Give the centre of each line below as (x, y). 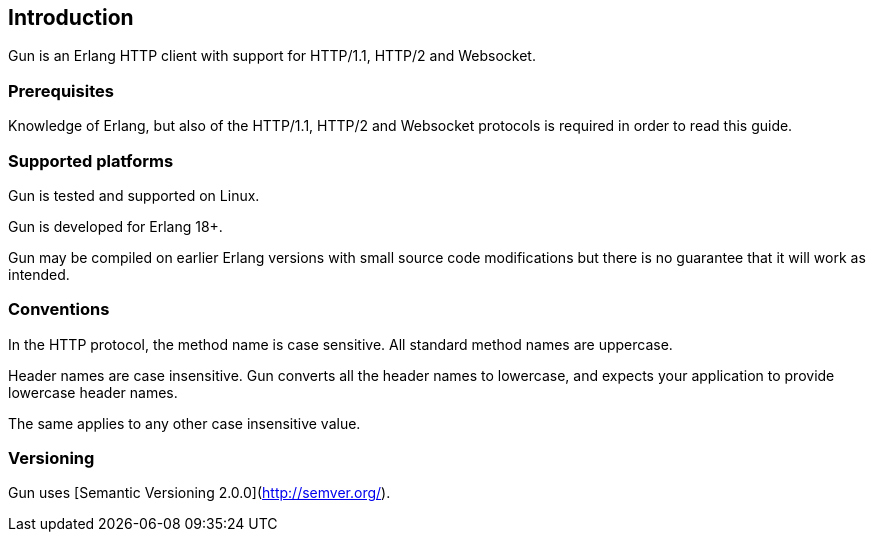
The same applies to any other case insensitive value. (184, 423)
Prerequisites (61, 90)
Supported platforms (91, 160)
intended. (39, 274)
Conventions (59, 309)
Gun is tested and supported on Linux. (134, 195)
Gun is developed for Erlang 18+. (115, 226)
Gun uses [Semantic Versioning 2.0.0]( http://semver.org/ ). (199, 493)
